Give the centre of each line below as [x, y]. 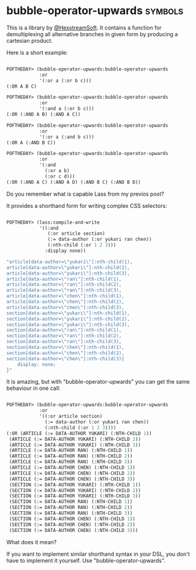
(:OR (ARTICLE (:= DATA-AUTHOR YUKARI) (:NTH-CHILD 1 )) [79, 433]
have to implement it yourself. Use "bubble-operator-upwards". [86, 560]
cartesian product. [30, 40]
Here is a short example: [37, 52]
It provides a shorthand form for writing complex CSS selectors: [87, 205]
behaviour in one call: [33, 388]
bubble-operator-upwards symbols [95, 11]
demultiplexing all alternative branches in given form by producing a [92, 34]
